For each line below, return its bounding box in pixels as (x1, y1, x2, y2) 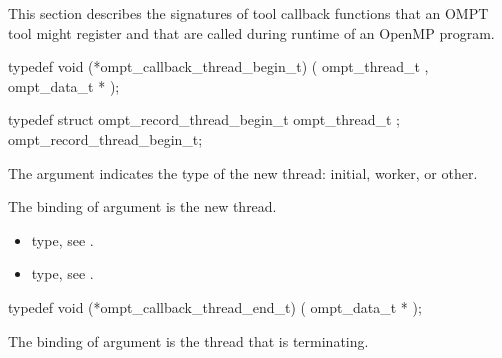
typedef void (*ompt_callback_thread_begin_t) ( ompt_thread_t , (8, 56, 429, 77)
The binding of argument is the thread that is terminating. (8, 330, 369, 351)
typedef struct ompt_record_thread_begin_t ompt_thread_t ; (8, 109, 400, 130)
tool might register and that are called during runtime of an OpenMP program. (8, 22, 495, 43)
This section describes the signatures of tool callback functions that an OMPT (8, 3, 489, 23)
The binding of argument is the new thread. (8, 196, 277, 217)
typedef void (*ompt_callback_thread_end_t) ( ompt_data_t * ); (8, 296, 422, 317)
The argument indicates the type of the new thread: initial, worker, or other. (8, 162, 478, 183)
